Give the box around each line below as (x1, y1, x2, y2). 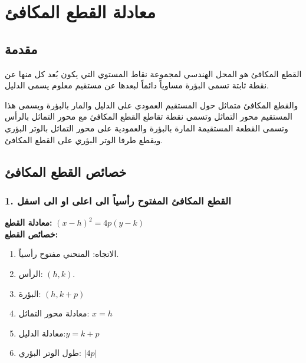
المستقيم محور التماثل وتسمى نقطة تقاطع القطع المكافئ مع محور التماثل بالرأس (5, 110, 292, 123)
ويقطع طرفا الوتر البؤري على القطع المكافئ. (5, 133, 163, 146)
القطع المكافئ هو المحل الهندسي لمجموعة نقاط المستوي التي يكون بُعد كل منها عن (5, 67, 302, 80)
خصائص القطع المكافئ (5, 162, 127, 180)
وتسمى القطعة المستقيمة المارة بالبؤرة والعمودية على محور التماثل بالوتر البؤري (5, 121, 288, 134)
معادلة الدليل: (18, 326, 66, 339)
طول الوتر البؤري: (18, 346, 81, 359)
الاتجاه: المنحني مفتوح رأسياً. (18, 247, 119, 260)
